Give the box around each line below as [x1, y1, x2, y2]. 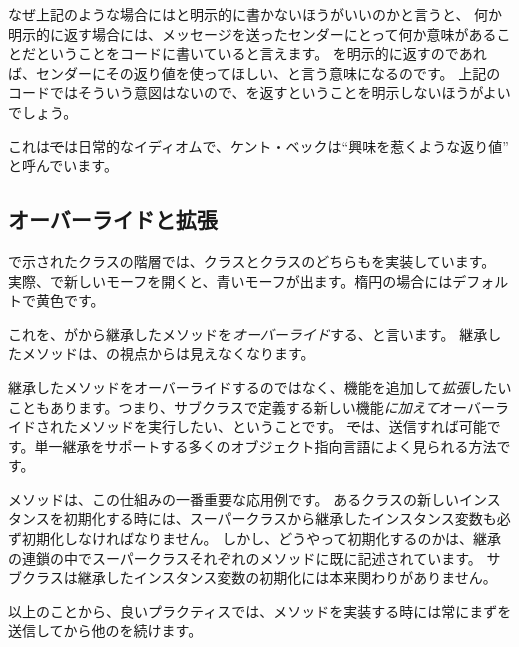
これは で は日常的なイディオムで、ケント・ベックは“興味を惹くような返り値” [8, 135, 509, 156]
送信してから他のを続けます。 [8, 620, 203, 641]
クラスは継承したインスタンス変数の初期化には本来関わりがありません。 [21, 567, 497, 588]
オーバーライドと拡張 [8, 204, 218, 235]
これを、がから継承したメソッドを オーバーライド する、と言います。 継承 [8, 323, 488, 344]
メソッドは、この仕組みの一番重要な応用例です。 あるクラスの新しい [8, 488, 459, 509]
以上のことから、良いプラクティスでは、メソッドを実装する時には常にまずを [8, 600, 512, 621]
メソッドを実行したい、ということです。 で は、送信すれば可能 [77, 416, 487, 437]
